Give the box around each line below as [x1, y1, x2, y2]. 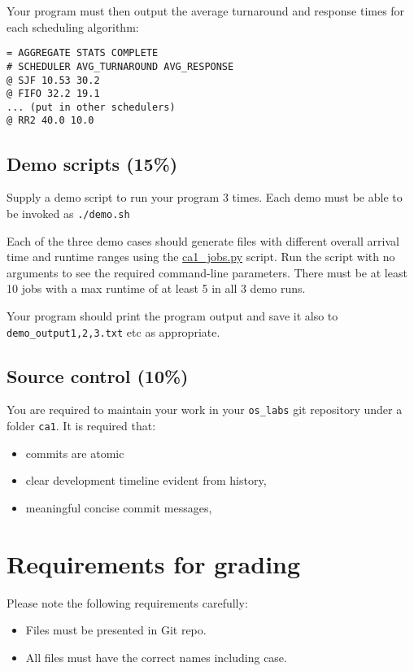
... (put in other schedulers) [7, 101, 176, 113]
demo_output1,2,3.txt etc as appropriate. [7, 323, 220, 340]
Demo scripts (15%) [7, 150, 178, 176]
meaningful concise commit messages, [25, 499, 212, 516]
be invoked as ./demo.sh [7, 204, 130, 221]
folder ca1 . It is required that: [7, 417, 156, 434]
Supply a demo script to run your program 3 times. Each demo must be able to [7, 189, 403, 206]
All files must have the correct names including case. [25, 648, 287, 665]
